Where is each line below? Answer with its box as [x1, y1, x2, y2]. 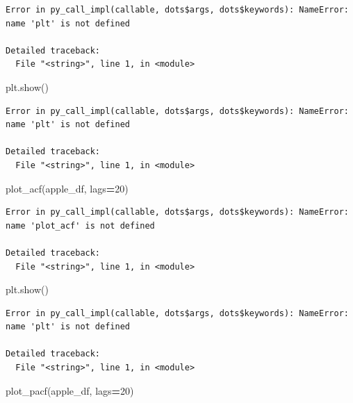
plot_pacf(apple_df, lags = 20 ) [6, 383, 134, 397]
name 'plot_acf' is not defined [6, 220, 155, 231]
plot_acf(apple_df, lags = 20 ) [6, 181, 129, 195]
